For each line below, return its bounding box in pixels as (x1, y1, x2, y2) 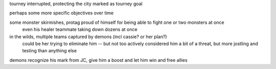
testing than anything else (22, 48, 77, 54)
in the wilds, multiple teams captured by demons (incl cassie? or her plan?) (9, 33, 167, 40)
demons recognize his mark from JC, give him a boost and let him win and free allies (9, 57, 188, 63)
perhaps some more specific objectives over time (9, 10, 114, 16)
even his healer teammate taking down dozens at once (22, 26, 137, 32)
